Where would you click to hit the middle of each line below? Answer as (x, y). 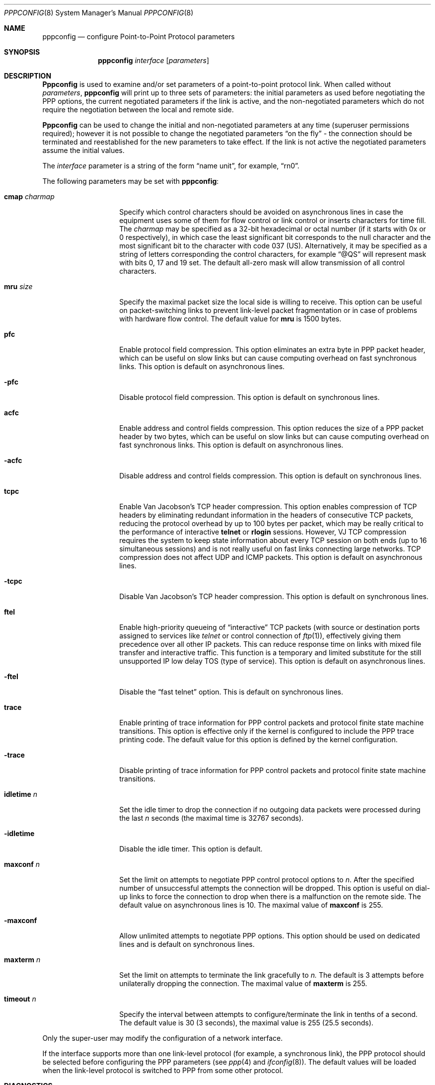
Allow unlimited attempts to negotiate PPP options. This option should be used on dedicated (270, 936)
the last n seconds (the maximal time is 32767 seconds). (212, 818)
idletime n (21, 794)
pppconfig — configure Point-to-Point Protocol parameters (139, 37)
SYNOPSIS (22, 52)
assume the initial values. (83, 150)
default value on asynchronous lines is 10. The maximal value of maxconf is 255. (251, 905)
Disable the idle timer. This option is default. (191, 849)
